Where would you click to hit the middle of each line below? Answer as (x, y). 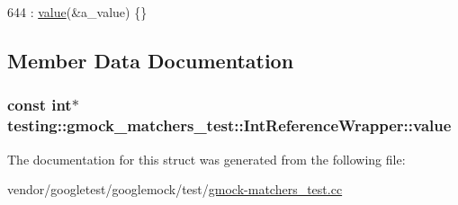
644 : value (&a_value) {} (77, 12)
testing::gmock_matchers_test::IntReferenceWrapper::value (229, 125)
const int (40, 105)
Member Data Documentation (151, 60)
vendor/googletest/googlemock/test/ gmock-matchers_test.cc (175, 189)
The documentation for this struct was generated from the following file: (207, 159)
